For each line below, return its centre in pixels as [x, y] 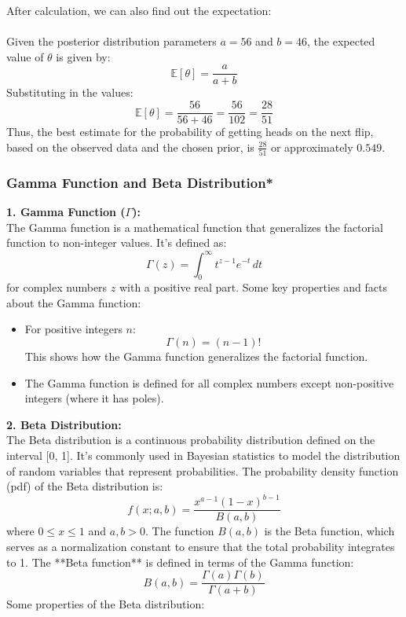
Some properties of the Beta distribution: [106, 604]
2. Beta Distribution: [64, 424]
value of [25, 56]
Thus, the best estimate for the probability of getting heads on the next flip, [190, 132]
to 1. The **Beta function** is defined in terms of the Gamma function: [180, 562]
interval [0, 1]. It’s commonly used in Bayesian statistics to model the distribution [203, 455]
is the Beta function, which [329, 531]
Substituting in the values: [70, 92]
